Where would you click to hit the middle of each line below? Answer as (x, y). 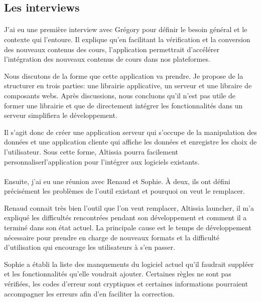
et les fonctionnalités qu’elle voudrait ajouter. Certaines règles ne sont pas (118, 274)
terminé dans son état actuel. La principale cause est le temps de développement (128, 228)
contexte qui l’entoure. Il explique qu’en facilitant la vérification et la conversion (127, 39)
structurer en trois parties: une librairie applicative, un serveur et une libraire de (128, 86)
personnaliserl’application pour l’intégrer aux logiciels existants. (102, 161)
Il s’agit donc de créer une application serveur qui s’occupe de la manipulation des (130, 132)
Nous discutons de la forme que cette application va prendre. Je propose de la (124, 75)
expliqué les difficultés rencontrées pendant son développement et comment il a (125, 217)
